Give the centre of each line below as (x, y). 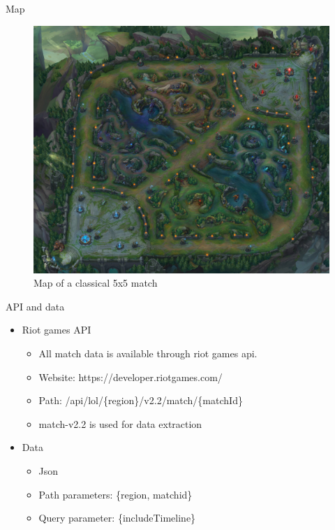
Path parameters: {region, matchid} (116, 494)
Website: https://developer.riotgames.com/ (131, 377)
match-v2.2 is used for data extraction (120, 423)
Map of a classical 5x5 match (96, 283)
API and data (35, 306)
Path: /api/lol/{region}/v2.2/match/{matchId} (141, 400)
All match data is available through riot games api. (148, 353)
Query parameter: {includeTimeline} (117, 518)
